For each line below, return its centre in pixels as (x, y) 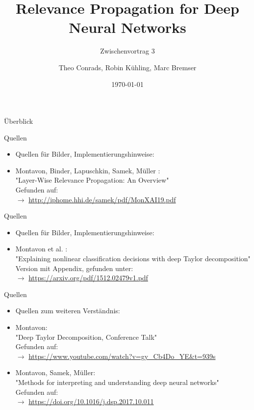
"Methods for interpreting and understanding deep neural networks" (117, 382)
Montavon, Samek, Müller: (55, 372)
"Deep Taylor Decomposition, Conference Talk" (86, 337)
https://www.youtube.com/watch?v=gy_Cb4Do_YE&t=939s (122, 356)
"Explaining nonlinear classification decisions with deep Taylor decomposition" (133, 259)
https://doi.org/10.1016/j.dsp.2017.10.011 (91, 401)
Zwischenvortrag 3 (127, 51)
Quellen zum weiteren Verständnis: (68, 311)
